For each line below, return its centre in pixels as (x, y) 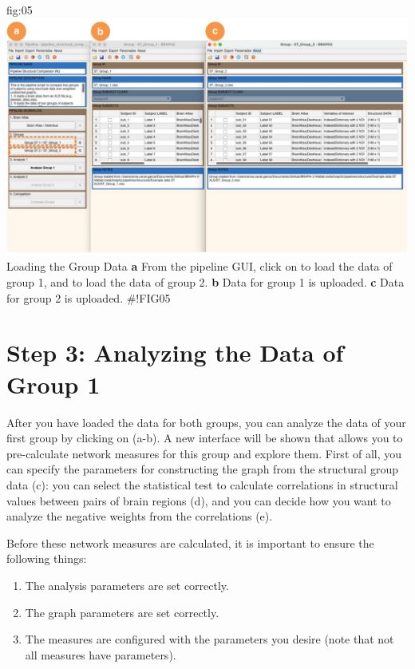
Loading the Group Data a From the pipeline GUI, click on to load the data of (200, 266)
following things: (47, 558)
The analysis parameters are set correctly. (127, 585)
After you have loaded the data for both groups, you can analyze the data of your (206, 422)
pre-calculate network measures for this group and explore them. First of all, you (204, 453)
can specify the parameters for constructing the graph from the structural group (203, 469)
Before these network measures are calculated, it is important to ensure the (190, 542)
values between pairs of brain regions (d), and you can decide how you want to (199, 500)
